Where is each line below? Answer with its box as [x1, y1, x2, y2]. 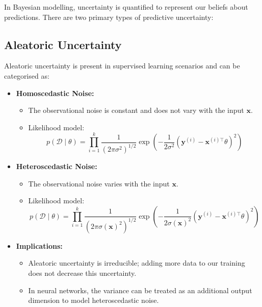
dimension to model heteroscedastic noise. [28, 295, 159, 305]
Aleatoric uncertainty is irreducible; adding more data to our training [28, 257, 245, 268]
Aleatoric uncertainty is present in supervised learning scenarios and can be [4, 60, 240, 71]
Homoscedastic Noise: [16, 87, 94, 98]
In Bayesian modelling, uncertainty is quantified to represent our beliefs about [4, 2, 248, 12]
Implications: [16, 240, 63, 251]
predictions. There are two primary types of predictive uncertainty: [4, 11, 214, 22]
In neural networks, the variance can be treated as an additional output [28, 285, 252, 295]
